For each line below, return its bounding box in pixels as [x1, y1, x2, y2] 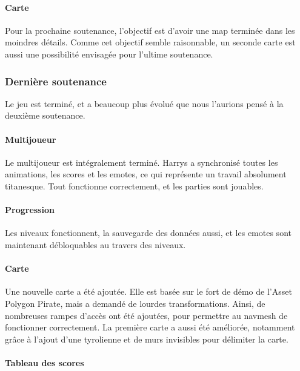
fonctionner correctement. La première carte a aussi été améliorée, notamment [5, 321, 295, 333]
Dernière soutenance [5, 73, 107, 88]
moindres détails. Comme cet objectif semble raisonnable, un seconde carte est [5, 36, 296, 48]
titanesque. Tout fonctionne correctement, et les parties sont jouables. [5, 179, 264, 192]
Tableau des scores [5, 356, 84, 369]
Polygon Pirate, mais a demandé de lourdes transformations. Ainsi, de [5, 297, 265, 309]
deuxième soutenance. [5, 109, 85, 122]
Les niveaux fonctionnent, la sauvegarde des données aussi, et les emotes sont [5, 226, 292, 239]
